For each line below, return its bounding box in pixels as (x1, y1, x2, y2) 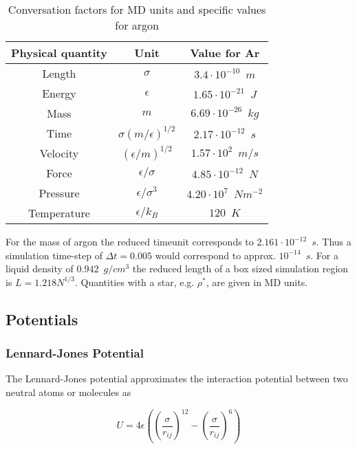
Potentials (6, 308, 78, 329)
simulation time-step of (6, 248, 102, 262)
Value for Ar (190, 45, 260, 61)
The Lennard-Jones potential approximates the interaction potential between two (6, 371, 348, 386)
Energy (42, 85, 76, 101)
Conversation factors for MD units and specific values (8, 1, 266, 17)
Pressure (39, 185, 80, 201)
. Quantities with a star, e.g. (74, 274, 195, 289)
